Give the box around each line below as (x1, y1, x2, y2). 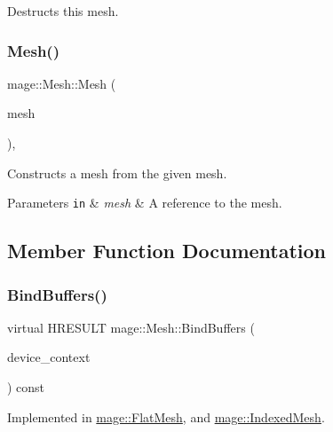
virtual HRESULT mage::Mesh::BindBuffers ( (7, 318, 255, 336)
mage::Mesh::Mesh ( (7, 74, 116, 92)
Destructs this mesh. (7, 2, 119, 20)
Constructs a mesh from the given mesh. (7, 163, 227, 182)
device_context (7, 348, 91, 366)
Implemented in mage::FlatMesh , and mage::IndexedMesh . (7, 407, 325, 426)
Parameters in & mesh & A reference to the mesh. (7, 193, 282, 212)
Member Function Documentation (7, 237, 327, 264)
